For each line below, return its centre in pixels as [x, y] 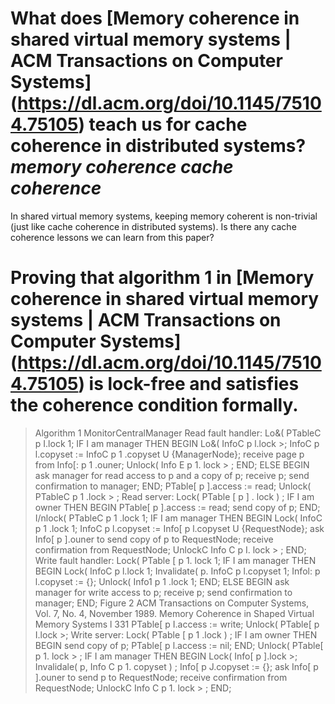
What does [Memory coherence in [155, 18]
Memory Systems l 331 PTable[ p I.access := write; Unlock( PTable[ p [177, 624]
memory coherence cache [122, 167]
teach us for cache [168, 124]
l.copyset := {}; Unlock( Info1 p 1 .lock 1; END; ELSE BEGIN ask [162, 581]
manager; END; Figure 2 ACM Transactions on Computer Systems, [172, 603]
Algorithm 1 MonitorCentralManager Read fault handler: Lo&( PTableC [178, 433]
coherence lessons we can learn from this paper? [112, 237]
